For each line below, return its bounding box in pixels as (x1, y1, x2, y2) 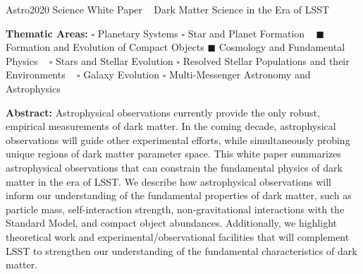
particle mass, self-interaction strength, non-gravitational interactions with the (6, 201, 345, 216)
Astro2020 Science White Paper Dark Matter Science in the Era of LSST (6, 2, 330, 16)
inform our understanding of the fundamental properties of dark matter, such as (6, 188, 352, 203)
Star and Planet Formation (187, 25, 305, 40)
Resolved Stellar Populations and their (183, 53, 350, 68)
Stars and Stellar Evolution (56, 53, 173, 68)
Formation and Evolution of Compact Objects (6, 40, 204, 54)
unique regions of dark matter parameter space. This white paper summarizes (6, 146, 341, 161)
